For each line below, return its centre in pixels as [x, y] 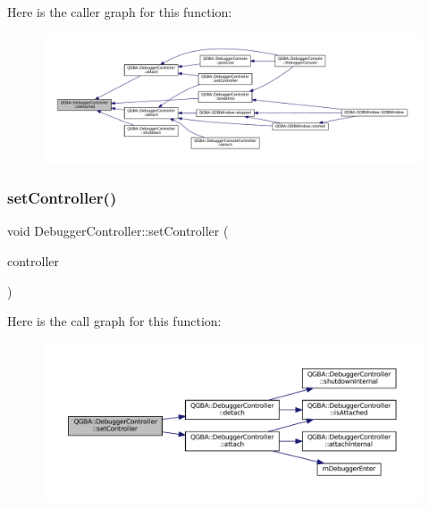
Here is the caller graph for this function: [120, 12]
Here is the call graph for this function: [114, 321]
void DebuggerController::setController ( [118, 231]
